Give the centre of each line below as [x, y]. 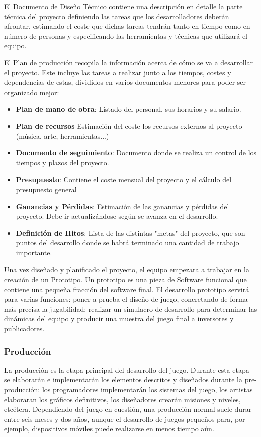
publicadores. [24, 329]
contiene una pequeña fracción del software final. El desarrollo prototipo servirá [127, 289]
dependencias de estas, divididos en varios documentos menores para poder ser [125, 82]
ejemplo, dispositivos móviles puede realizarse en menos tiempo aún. [109, 429]
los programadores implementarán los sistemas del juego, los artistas [147, 389]
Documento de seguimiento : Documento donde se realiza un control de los [136, 153]
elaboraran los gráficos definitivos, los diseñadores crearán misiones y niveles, [122, 399]
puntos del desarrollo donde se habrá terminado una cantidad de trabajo [127, 243]
